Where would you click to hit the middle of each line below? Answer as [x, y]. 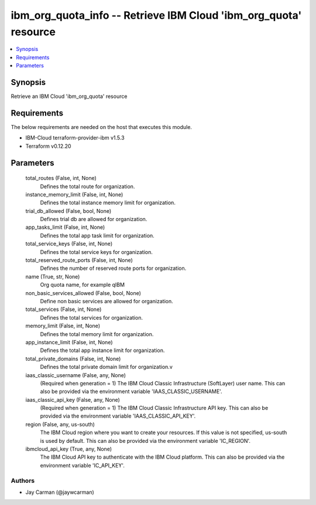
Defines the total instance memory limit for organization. [108, 203]
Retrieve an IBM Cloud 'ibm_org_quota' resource [69, 96]
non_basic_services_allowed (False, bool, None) [83, 293]
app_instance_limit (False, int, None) [69, 342]
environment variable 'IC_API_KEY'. [83, 465]
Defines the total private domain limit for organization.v [106, 367]
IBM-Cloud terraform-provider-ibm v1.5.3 [75, 138]
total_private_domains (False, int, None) [73, 358]
